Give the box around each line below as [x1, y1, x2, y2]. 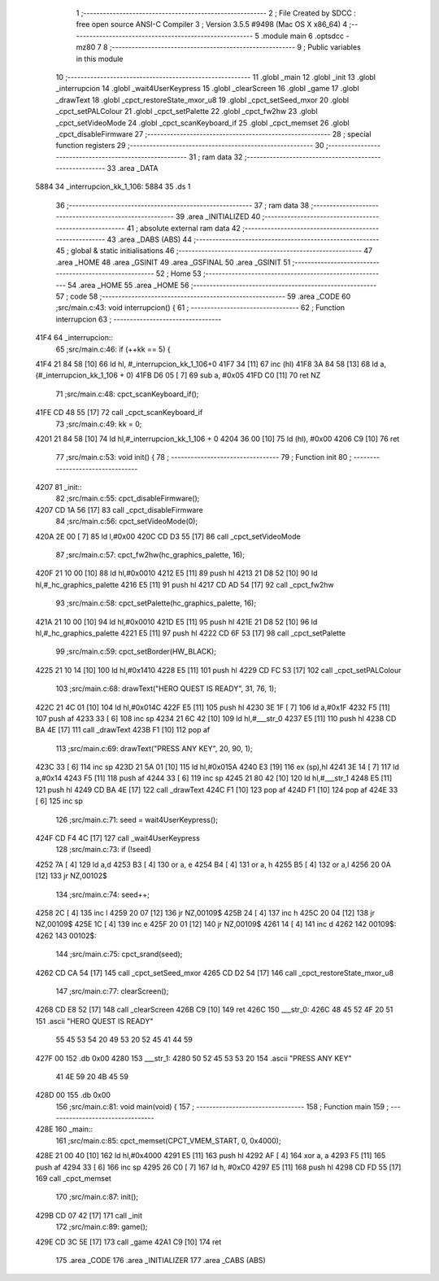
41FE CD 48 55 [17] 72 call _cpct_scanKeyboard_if [35, 408, 203, 418]
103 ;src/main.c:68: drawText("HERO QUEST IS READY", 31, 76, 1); [55, 684, 276, 693]
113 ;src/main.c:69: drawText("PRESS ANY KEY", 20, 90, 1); [55, 743, 253, 753]
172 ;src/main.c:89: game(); [55, 1222, 148, 1232]
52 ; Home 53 [155, 269, 202, 278]
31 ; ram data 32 [188, 151, 243, 162]
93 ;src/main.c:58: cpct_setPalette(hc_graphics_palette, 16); [55, 598, 256, 608]
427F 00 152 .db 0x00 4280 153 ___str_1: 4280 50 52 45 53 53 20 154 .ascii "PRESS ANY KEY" [35, 1053, 353, 1063]
